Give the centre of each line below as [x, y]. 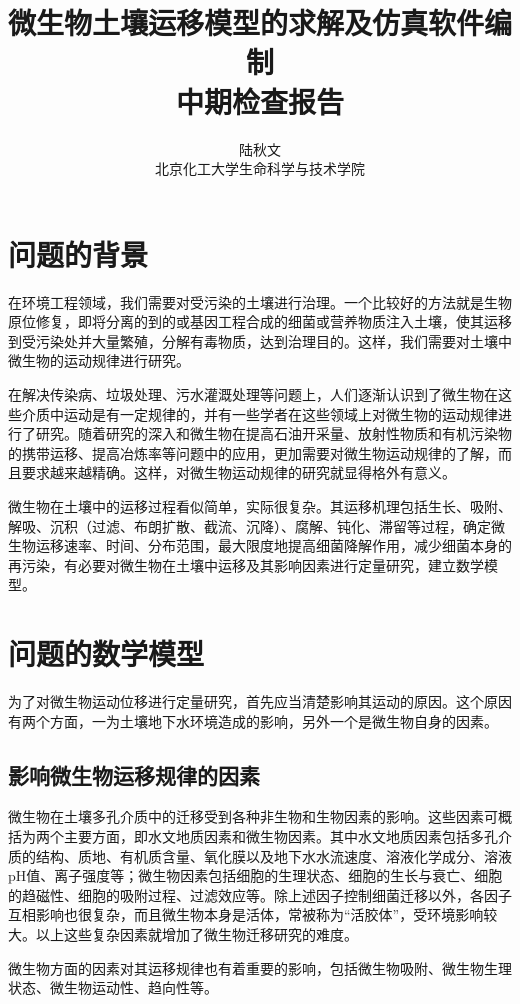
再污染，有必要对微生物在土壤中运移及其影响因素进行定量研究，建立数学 [246, 564]
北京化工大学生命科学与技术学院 [260, 168]
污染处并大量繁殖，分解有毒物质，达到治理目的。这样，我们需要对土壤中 [273, 340]
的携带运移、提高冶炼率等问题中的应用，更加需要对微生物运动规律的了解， [253, 452]
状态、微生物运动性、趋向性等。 [113, 987]
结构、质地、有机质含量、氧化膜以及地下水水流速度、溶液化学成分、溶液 [273, 855]
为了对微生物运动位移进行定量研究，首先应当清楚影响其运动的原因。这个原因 [260, 701]
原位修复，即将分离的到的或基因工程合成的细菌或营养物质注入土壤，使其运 [253, 321]
